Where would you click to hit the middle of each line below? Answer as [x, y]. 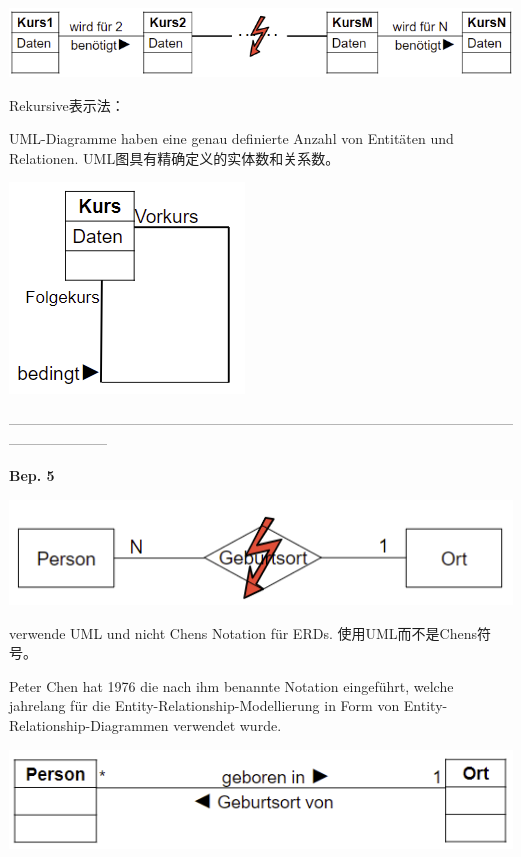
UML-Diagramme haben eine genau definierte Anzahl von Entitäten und [231, 138]
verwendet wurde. [227, 724]
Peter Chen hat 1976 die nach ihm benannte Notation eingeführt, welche [231, 685]
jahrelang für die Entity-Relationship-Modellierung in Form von [204, 705]
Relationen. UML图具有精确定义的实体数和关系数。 [174, 157]
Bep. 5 [32, 475]
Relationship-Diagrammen [89, 724]
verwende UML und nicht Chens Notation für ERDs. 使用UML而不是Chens [243, 632]
